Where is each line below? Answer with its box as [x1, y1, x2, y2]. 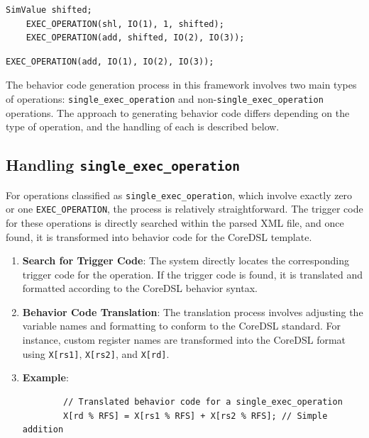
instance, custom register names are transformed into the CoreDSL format [22, 332, 346, 347]
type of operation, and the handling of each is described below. [6, 119, 280, 134]
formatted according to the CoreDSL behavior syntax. [22, 281, 258, 296]
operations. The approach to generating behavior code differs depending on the [6, 105, 350, 120]
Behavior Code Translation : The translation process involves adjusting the [22, 304, 363, 319]
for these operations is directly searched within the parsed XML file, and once [6, 215, 344, 230]
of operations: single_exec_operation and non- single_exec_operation [6, 91, 324, 106]
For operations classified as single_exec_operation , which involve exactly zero [6, 187, 353, 202]
